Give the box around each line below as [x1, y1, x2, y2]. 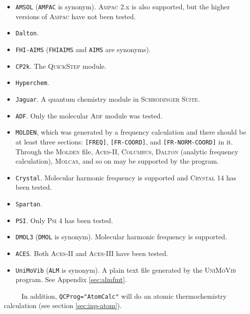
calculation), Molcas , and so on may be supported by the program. [15, 156, 219, 166]
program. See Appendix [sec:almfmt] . [15, 274, 127, 285]
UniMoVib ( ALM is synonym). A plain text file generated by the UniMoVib [15, 264, 236, 275]
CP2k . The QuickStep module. [15, 60, 107, 71]
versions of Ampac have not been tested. [15, 11, 136, 21]
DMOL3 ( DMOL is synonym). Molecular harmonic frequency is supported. [15, 231, 227, 242]
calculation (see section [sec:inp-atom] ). [4, 300, 122, 311]
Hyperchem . [15, 77, 50, 87]
